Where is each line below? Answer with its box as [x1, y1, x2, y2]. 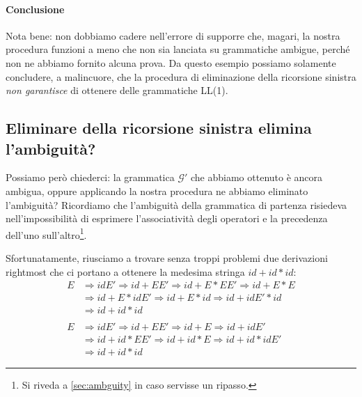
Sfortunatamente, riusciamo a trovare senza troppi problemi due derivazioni [6, 250, 328, 265]
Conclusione [6, 1, 65, 16]
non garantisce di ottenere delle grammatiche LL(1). [6, 83, 228, 98]
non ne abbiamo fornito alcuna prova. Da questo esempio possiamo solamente [6, 55, 336, 70]
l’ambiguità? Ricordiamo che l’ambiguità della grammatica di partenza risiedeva [6, 197, 347, 212]
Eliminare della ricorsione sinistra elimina [6, 117, 312, 139]
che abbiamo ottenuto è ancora [191, 170, 323, 185]
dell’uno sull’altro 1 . [6, 225, 87, 242]
